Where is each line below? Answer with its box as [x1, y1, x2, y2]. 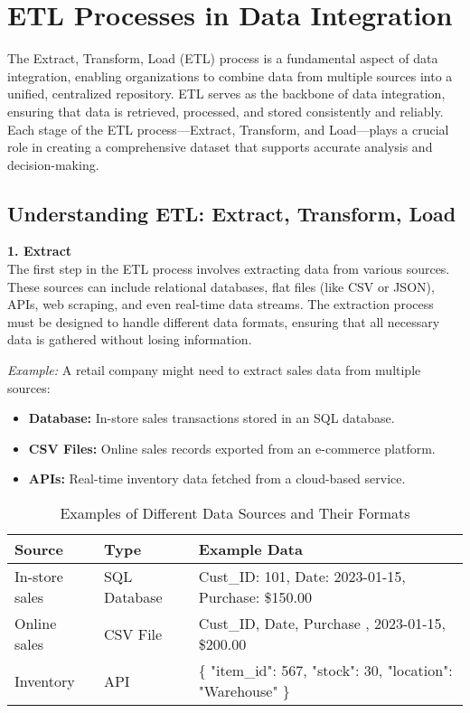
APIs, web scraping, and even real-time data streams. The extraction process [7, 295, 434, 314]
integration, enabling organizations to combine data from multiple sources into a [7, 66, 453, 85]
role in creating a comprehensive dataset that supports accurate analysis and [7, 137, 433, 156]
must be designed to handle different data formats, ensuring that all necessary [7, 312, 440, 331]
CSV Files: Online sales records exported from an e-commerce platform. [28, 438, 436, 457]
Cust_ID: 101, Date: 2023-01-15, [198, 566, 406, 587]
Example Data [198, 539, 303, 560]
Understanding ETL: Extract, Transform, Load [7, 199, 456, 227]
